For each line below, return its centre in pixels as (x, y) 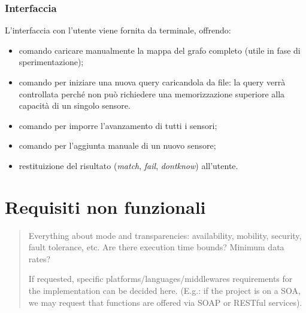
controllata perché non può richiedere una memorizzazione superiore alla (152, 93)
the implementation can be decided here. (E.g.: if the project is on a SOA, (164, 291)
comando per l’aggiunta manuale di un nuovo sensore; (117, 145)
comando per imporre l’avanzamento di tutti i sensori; (118, 125)
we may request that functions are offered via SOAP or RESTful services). (165, 302)
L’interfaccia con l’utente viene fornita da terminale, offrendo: (118, 30)
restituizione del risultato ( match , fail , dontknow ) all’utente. (128, 165)
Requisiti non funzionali (105, 206)
